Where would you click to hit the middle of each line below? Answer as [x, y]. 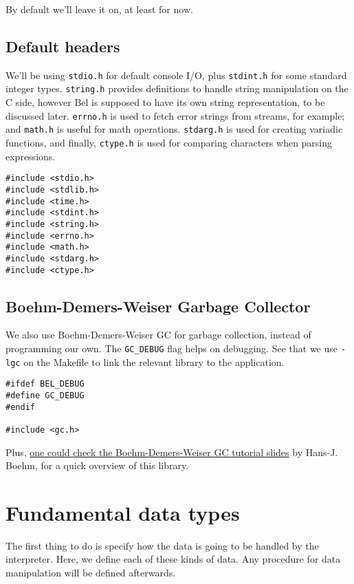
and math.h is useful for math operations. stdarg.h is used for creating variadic [174, 129]
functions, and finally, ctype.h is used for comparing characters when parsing [169, 143]
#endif [20, 407]
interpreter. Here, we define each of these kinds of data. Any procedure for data [173, 559]
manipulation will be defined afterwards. [91, 573]
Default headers [63, 46]
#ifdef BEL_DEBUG [45, 384]
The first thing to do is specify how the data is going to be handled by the [162, 545]
